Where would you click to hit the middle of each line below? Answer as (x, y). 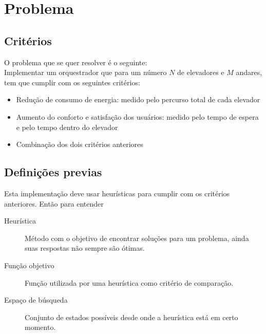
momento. (40, 327)
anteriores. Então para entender (54, 203)
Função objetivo (29, 265)
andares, (249, 72)
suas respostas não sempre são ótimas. (85, 248)
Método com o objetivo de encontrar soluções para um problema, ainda (137, 238)
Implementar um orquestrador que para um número (85, 72)
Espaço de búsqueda (36, 300)
